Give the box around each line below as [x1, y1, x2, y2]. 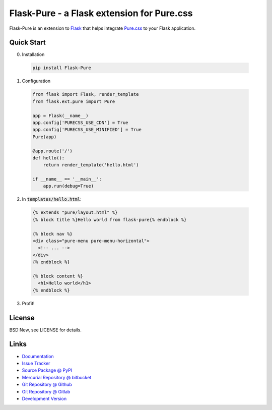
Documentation [22, 353, 54, 359]
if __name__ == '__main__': [32, 177, 102, 182]
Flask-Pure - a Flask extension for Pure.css [9, 8, 193, 19]
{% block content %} [32, 273, 83, 279]
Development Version [22, 395, 67, 401]
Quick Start [9, 38, 46, 47]
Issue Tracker [22, 360, 50, 366]
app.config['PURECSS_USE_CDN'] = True [32, 120, 128, 126]
